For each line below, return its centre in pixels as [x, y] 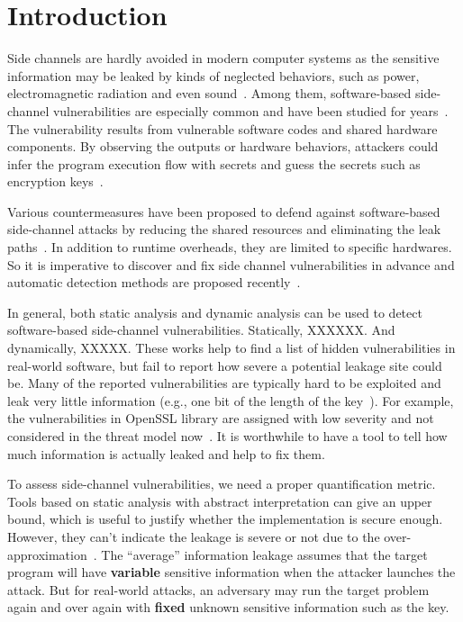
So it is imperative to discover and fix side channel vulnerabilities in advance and [231, 264]
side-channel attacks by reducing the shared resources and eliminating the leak [224, 229]
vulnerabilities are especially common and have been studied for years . [250, 110]
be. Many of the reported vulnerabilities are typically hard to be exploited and [224, 383]
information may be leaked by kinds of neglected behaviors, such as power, [213, 75]
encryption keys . [55, 181]
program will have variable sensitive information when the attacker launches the [231, 572]
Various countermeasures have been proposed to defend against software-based [224, 211]
